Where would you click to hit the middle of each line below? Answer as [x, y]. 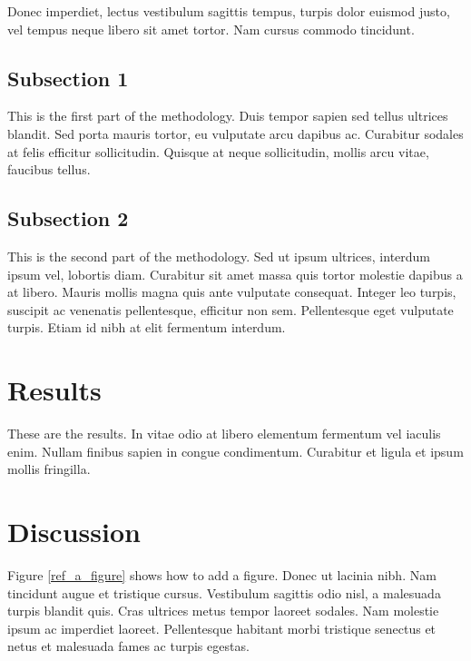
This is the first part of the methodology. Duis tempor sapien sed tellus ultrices [228, 116]
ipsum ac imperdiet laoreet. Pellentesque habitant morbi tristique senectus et [222, 628]
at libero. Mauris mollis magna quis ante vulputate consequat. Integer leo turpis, [232, 292]
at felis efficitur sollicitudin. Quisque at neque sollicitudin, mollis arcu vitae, [218, 151]
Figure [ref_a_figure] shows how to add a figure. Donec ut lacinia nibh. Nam [222, 574]
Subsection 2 [68, 218]
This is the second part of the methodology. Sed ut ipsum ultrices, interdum [219, 256]
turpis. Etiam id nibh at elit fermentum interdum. [147, 327]
